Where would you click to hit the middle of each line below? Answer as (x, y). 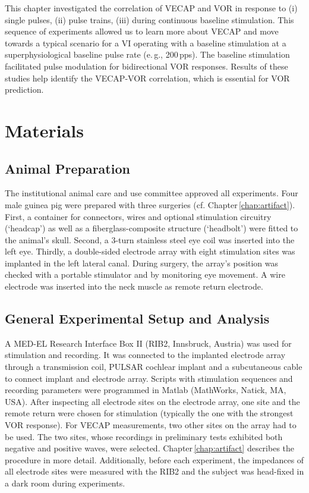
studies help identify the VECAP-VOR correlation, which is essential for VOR (147, 78)
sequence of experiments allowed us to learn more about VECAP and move (142, 31)
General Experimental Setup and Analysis (137, 318)
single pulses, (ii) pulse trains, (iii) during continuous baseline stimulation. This (149, 19)
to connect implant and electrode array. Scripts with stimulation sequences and (149, 378)
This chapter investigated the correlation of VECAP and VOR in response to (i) (151, 8)
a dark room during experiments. (65, 483)
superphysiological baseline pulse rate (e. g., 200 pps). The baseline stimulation (147, 54)
